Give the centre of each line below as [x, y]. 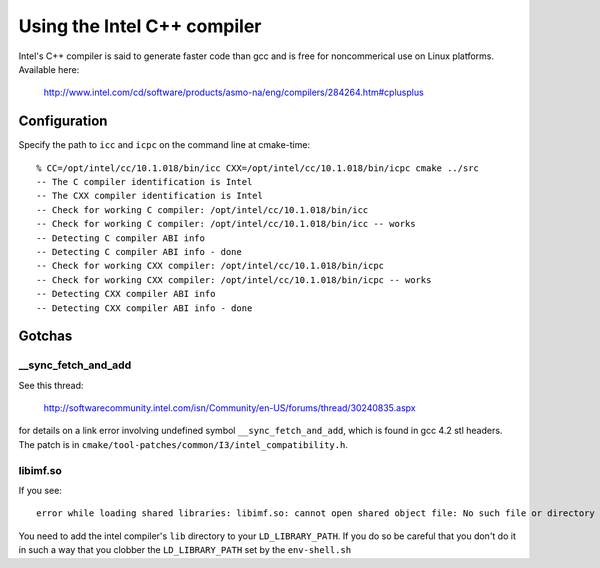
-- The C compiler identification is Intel [144, 182]
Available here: [49, 69]
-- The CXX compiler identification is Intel [150, 196]
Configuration [63, 121]
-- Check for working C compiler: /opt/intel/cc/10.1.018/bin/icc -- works [226, 224]
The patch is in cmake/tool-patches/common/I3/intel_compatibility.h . [183, 444]
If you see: [40, 490]
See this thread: [51, 385]
